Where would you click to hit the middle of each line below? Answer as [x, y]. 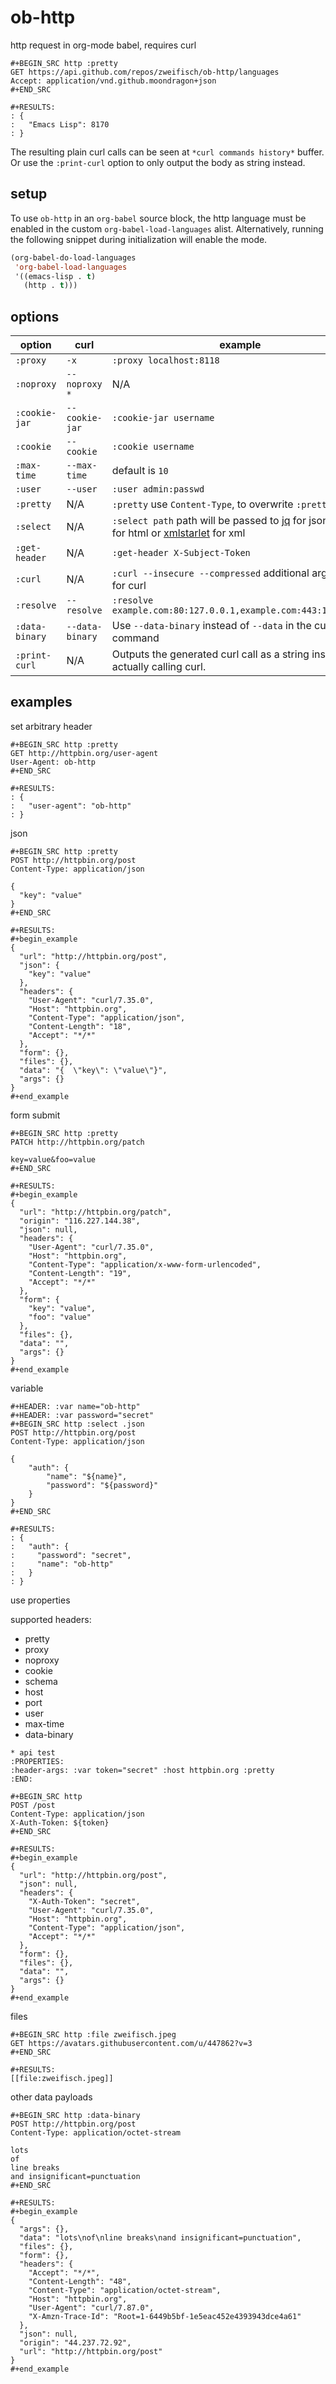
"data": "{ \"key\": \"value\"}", [93, 1070]
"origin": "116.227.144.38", [80, 1221]
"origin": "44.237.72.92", [75, 2342]
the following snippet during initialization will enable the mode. [139, 239]
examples [41, 702]
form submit [35, 1115]
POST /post [33, 1805]
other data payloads [51, 2097]
